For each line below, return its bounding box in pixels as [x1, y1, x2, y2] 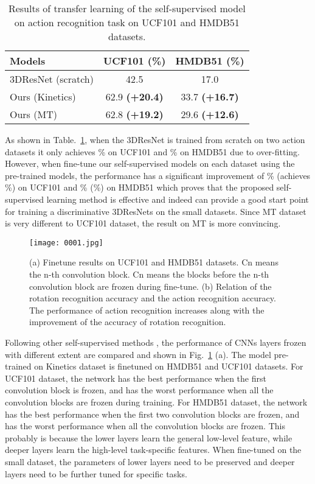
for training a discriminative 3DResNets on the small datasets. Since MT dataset [5, 205, 306, 217]
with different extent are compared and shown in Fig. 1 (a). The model [5, 348, 271, 360]
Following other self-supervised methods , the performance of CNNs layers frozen [5, 335, 306, 348]
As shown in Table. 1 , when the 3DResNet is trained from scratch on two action [5, 133, 305, 146]
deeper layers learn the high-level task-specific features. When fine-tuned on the [5, 443, 302, 456]
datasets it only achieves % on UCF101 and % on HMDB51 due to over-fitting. [5, 145, 300, 158]
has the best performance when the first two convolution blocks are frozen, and [5, 407, 300, 420]
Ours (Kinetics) [10, 89, 76, 103]
